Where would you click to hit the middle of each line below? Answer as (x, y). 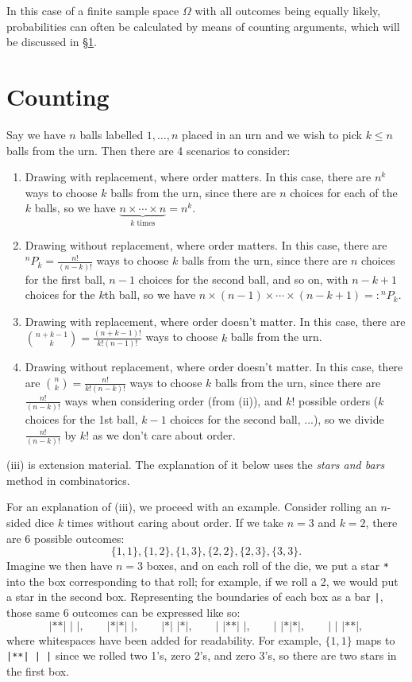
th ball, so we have (150, 294)
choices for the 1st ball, (81, 419)
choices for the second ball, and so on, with (243, 279)
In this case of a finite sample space (93, 10)
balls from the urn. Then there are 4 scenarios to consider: (148, 150)
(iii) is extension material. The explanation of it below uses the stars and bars (196, 465)
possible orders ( (339, 400)
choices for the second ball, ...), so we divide (277, 419)
